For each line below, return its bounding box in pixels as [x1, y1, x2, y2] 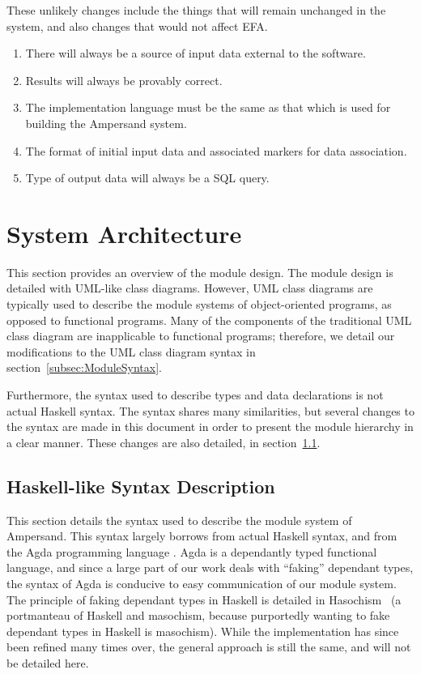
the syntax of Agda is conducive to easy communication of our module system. [6, 574, 397, 591]
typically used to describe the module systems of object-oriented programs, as [6, 296, 392, 313]
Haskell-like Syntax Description [6, 473, 275, 498]
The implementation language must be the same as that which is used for [25, 99, 391, 116]
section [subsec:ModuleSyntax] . [6, 359, 163, 376]
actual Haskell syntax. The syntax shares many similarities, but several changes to [6, 402, 415, 419]
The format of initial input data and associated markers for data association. [25, 142, 407, 159]
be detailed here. [6, 654, 89, 671]
